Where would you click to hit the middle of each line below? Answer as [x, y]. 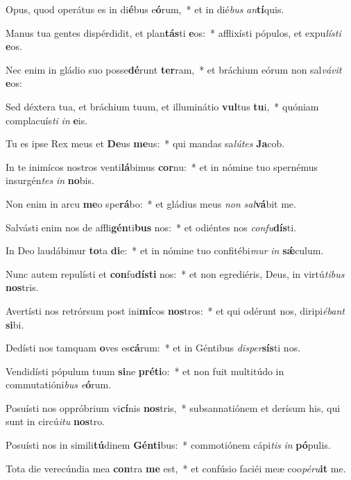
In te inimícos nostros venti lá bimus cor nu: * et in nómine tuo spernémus [162, 166]
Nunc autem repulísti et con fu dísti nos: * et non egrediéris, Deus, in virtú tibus [175, 273]
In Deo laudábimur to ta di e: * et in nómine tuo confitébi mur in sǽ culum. [165, 250]
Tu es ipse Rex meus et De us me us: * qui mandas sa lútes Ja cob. [145, 143]
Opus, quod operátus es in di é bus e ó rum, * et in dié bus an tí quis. [145, 9]
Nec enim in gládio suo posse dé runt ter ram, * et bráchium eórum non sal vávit [174, 69]
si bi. [15, 324]
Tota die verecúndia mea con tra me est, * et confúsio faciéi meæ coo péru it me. [176, 468]
